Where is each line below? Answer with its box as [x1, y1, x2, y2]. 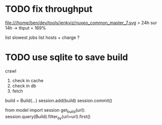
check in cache [12, 77, 43, 83]
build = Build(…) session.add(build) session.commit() [5, 97, 112, 103]
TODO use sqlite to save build [5, 52, 128, 63]
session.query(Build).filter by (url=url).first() [5, 113, 91, 121]
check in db [12, 83, 36, 89]
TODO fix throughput [5, 3, 93, 15]
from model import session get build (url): [5, 107, 86, 114]
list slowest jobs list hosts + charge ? [5, 34, 80, 40]
